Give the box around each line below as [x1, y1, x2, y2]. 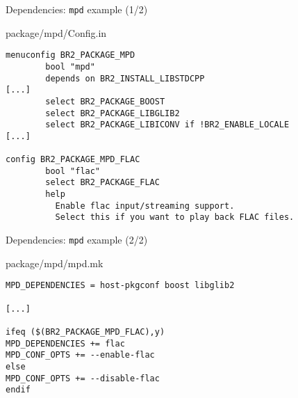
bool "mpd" [45, 61, 95, 72]
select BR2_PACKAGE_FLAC [45, 177, 160, 188]
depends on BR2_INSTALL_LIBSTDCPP [45, 73, 205, 83]
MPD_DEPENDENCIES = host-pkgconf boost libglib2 [6, 280, 235, 291]
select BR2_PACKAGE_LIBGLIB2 [45, 108, 180, 118]
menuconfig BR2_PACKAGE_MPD [6, 50, 135, 61]
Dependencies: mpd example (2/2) [6, 232, 148, 247]
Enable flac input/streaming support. [55, 200, 235, 211]
